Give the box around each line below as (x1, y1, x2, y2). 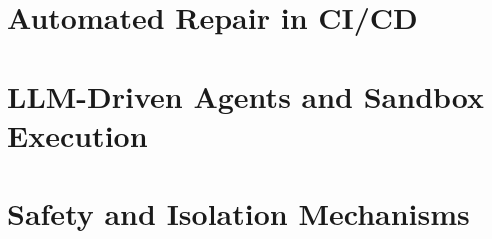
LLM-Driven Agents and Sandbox (7, 75, 485, 116)
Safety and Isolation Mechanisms (7, 193, 470, 234)
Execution (7, 114, 148, 155)
